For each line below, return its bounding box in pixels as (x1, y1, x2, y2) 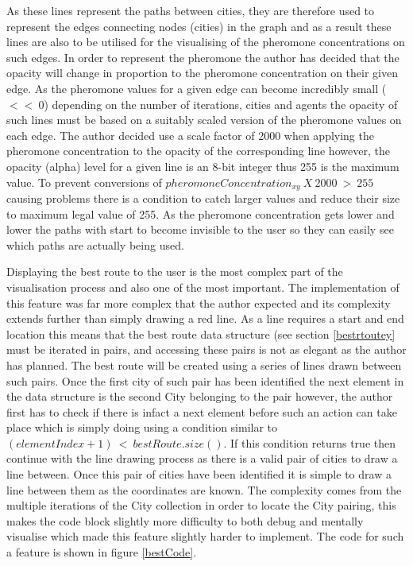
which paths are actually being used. (6, 236, 184, 253)
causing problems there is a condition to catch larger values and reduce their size (6, 189, 400, 206)
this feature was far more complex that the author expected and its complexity (6, 294, 391, 311)
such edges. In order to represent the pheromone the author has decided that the (6, 48, 399, 65)
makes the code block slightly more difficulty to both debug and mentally (6, 512, 364, 529)
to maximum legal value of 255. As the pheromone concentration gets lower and (6, 205, 395, 222)
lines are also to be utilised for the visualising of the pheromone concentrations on (6, 33, 405, 50)
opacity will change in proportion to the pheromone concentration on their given (6, 64, 398, 81)
